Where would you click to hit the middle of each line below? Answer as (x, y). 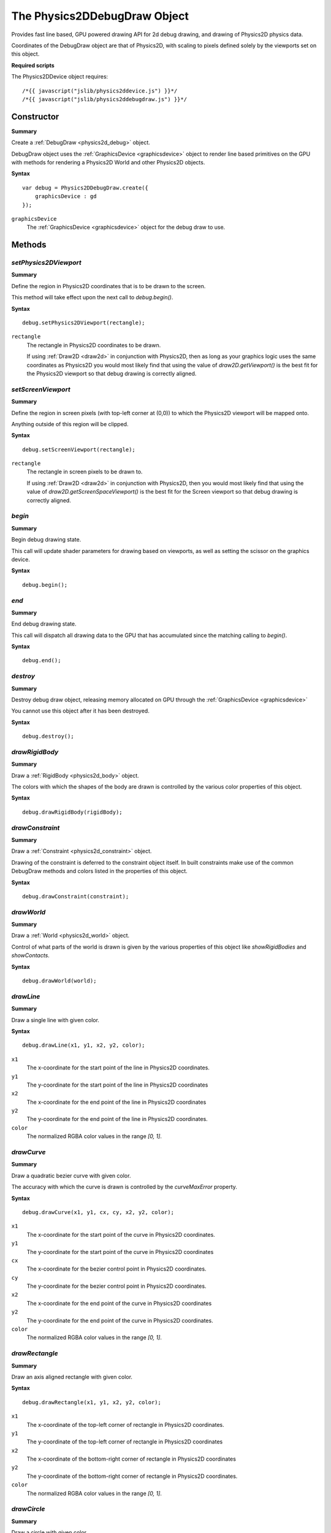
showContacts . (31, 955)
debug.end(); (42, 660)
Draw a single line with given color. (55, 1020)
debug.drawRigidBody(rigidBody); (72, 812)
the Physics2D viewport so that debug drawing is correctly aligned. (112, 373)
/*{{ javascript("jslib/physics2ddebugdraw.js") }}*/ (105, 99)
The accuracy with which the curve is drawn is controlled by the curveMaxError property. (124, 1187)
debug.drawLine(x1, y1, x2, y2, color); (84, 1045)
